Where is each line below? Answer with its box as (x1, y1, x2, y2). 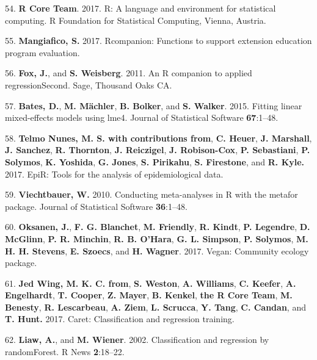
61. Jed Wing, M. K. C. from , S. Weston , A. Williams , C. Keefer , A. (5, 276, 296, 289)
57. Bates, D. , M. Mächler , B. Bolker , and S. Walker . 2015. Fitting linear (5, 99, 302, 112)
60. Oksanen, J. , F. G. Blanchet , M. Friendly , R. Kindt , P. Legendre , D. (5, 220, 310, 233)
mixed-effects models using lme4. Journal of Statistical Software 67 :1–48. (5, 111, 279, 124)
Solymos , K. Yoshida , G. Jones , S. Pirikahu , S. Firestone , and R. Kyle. (5, 155, 305, 168)
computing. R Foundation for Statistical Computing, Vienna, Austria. (5, 13, 266, 26)
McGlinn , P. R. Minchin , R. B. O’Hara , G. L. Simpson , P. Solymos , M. (5, 232, 308, 245)
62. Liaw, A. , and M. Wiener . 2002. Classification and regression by (5, 333, 269, 346)
